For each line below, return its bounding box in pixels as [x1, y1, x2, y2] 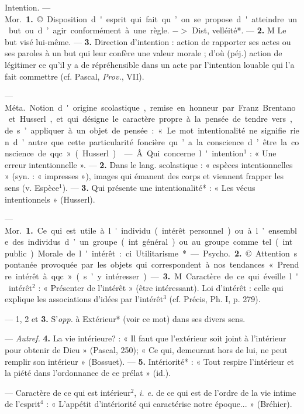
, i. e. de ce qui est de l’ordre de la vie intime [134, 386, 296, 398]
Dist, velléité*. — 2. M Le [192, 24, 286, 36]
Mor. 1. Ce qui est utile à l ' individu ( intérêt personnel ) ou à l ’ [5, 224, 265, 236]
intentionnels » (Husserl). [5, 193, 95, 205]
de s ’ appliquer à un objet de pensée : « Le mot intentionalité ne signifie [5, 124, 286, 136]
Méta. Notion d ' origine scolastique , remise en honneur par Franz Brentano [5, 101, 296, 113]
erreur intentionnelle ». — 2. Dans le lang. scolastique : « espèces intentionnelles [5, 158, 293, 170]
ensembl [268, 224, 297, 236]
